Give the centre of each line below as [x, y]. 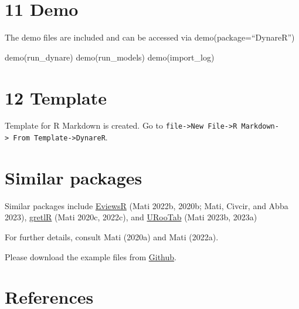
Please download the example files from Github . [91, 256]
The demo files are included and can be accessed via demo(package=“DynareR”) [150, 37]
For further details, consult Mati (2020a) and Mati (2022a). [112, 237]
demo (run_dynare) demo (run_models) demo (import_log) [110, 57]
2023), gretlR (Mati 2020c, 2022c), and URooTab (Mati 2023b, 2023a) [131, 217]
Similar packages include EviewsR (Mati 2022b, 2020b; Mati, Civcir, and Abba [147, 205]
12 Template [56, 97]
